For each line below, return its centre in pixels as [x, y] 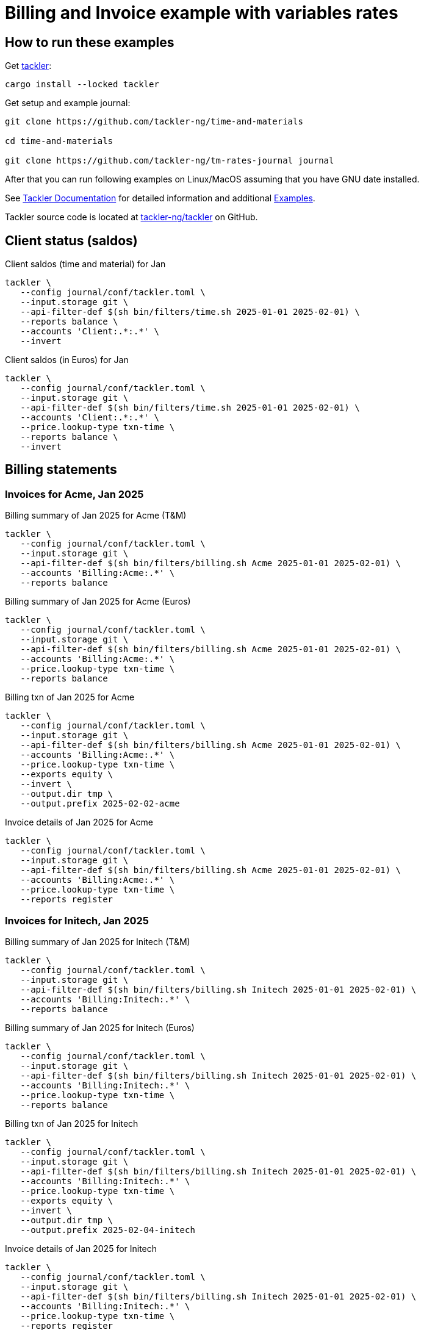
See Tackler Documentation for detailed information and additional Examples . [160, 198]
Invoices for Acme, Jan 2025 [74, 494]
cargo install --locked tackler [82, 84]
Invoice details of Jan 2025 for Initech [81, 1248]
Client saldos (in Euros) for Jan [67, 360]
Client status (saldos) [71, 240]
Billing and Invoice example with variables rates [202, 13]
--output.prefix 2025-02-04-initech [108, 1230]
